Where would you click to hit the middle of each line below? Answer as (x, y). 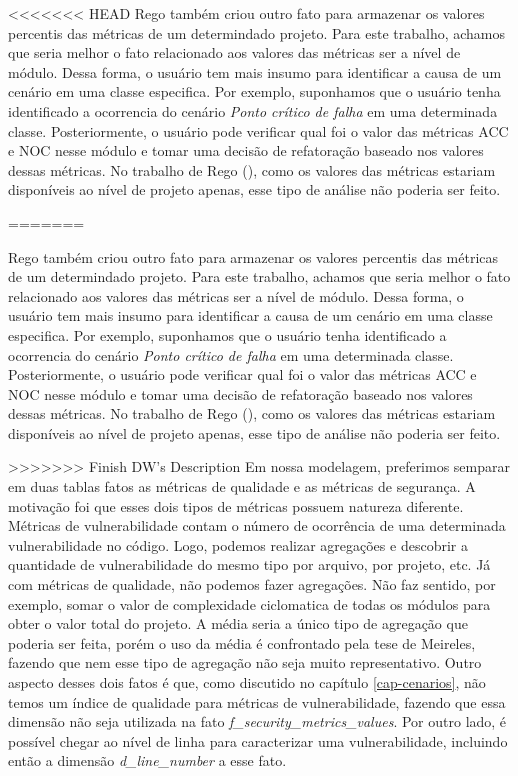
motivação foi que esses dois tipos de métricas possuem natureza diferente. (236, 505)
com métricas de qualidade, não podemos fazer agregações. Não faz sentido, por (252, 584)
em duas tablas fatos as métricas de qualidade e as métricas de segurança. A (242, 486)
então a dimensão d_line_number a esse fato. (147, 760)
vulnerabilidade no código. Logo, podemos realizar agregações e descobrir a (238, 544)
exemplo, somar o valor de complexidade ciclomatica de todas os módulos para (249, 603)
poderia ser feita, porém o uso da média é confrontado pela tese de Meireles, (242, 642)
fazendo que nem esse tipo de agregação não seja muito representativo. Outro (245, 662)
